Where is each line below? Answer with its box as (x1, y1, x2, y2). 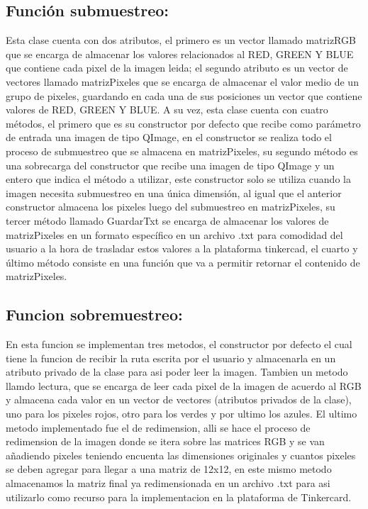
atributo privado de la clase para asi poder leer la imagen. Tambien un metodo (6, 364, 348, 379)
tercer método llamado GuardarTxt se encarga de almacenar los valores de (6, 213, 329, 228)
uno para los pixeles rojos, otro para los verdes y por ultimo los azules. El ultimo (6, 406, 357, 421)
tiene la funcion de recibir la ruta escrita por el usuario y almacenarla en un (6, 350, 336, 365)
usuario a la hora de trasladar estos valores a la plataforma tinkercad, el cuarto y (6, 241, 358, 256)
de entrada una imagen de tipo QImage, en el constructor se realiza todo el (6, 130, 332, 145)
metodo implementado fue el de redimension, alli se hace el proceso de (6, 420, 311, 435)
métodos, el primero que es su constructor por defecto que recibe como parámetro (6, 116, 361, 130)
